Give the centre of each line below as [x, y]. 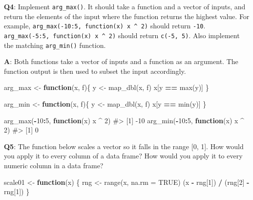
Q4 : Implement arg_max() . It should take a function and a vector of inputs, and [125, 6]
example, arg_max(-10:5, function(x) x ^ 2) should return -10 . [105, 26]
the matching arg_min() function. [55, 45]
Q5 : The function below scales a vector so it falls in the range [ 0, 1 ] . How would [124, 146]
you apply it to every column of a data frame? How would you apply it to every [123, 156]
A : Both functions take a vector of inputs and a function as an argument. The [121, 61]
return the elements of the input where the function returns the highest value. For [127, 16]
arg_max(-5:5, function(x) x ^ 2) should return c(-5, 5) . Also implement [122, 35]
